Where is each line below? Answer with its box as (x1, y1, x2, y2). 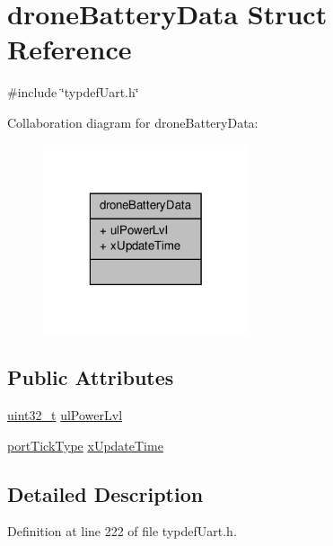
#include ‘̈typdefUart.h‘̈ (7, 83, 139, 102)
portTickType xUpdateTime (7, 435, 163, 454)
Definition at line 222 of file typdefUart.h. (7, 522, 237, 541)
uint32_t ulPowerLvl (7, 406, 123, 425)
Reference (7, 31, 132, 67)
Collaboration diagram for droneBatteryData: (7, 112, 259, 131)
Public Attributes (7, 363, 174, 391)
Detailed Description (7, 479, 204, 507)
